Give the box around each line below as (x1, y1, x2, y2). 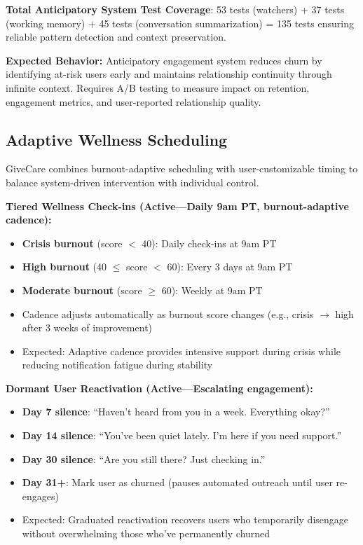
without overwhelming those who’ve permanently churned (22, 526, 270, 541)
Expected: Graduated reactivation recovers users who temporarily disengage (22, 512, 349, 527)
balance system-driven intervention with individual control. (6, 174, 259, 189)
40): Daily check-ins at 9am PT (142, 235, 277, 250)
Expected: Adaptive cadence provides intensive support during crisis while (22, 343, 341, 358)
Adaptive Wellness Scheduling (6, 128, 228, 150)
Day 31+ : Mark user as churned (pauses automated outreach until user (22, 475, 333, 490)
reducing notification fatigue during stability (22, 357, 213, 372)
